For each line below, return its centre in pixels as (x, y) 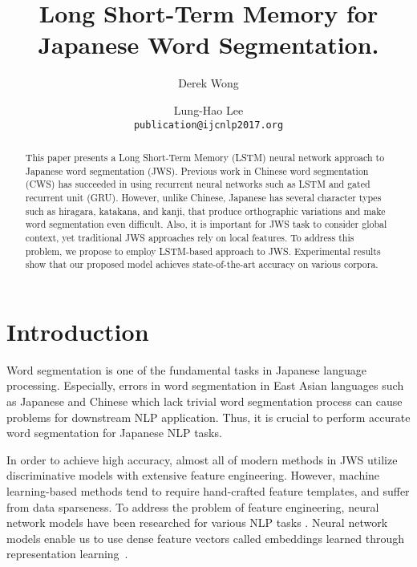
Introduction (78, 331)
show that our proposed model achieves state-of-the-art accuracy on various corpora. (202, 264)
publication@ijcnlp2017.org (208, 125)
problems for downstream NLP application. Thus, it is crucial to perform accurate (208, 417)
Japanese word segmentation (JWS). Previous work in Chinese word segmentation (197, 170)
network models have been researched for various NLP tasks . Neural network (197, 522)
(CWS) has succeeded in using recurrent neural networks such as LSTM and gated (198, 184)
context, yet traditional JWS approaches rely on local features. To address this (190, 237)
